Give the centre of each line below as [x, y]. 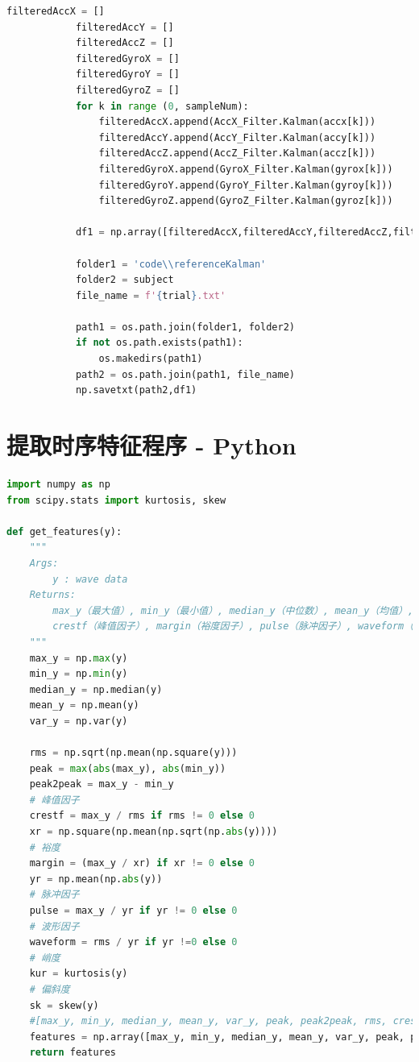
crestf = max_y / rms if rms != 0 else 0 [142, 816]
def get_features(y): [64, 531]
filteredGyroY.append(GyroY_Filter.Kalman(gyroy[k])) [246, 185]
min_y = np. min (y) [79, 674]
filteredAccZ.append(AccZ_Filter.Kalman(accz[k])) [237, 153]
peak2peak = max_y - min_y [102, 784]
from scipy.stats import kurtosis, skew [116, 500]
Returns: [52, 595]
